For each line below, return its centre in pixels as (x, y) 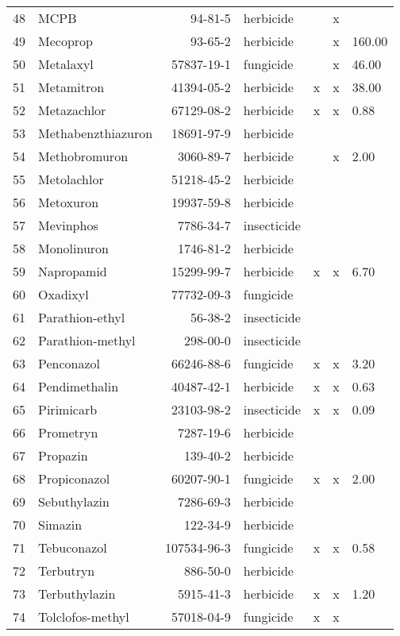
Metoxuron (69, 202)
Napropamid (73, 271)
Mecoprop (65, 41)
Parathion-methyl (87, 340)
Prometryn (68, 432)
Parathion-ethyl (82, 317)
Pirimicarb (68, 409)
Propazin (63, 455)
